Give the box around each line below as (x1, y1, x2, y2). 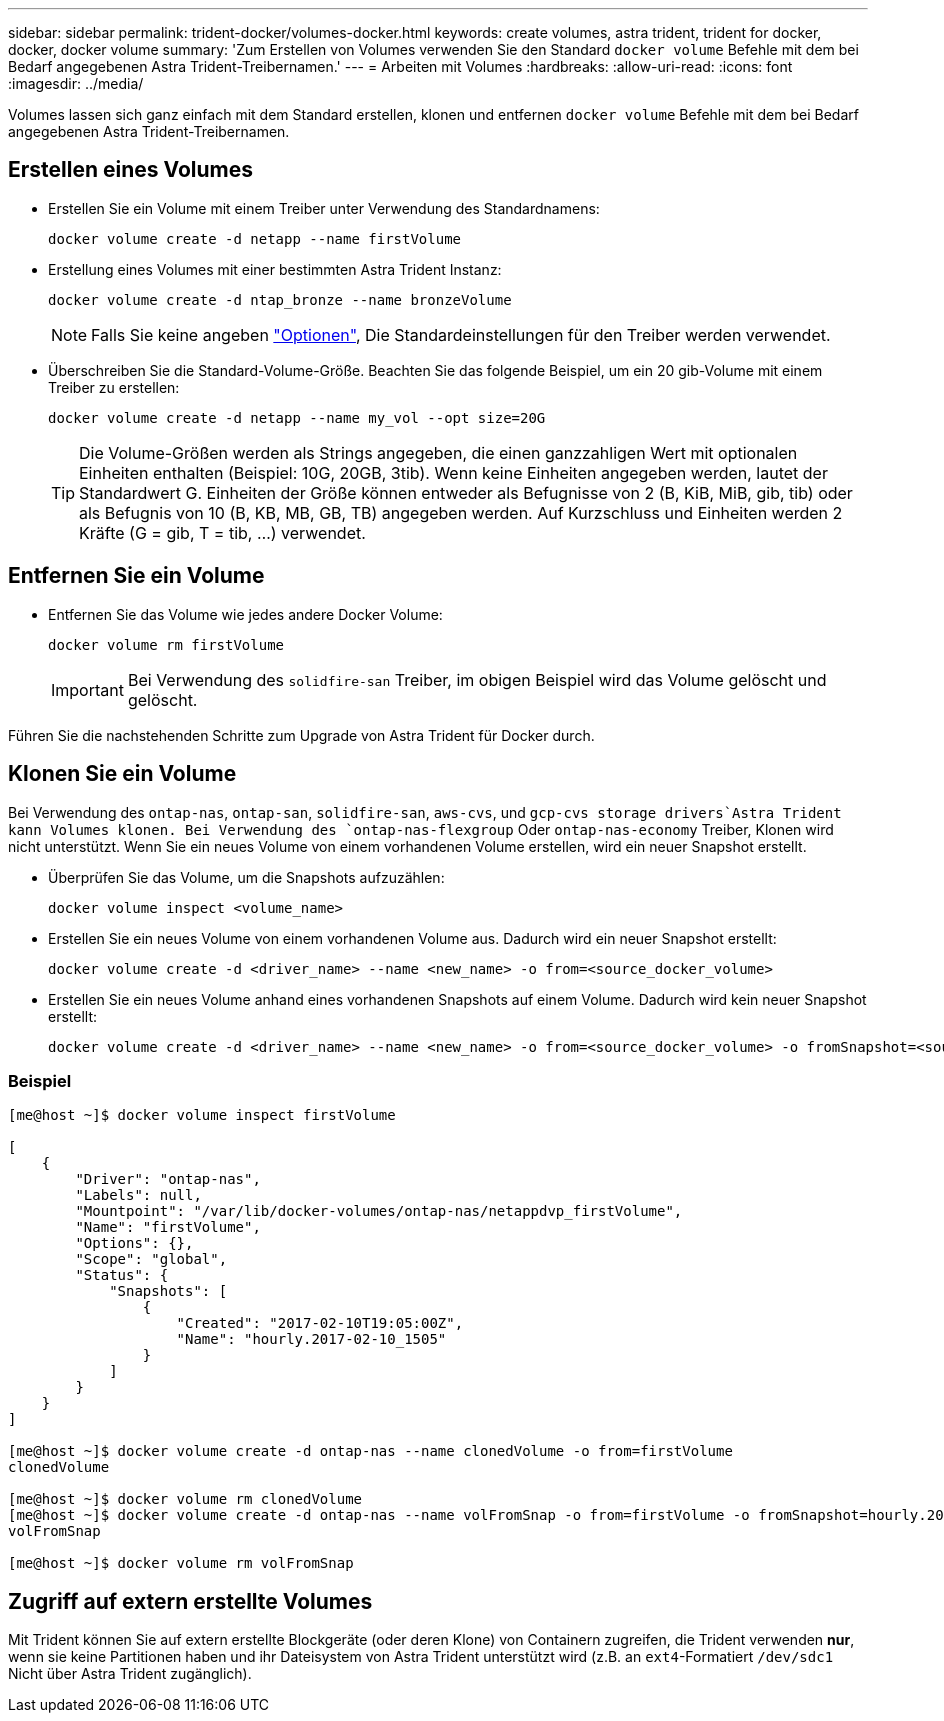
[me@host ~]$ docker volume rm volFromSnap (8, 1555, 354, 1572)
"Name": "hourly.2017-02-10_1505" (176, 1331, 447, 1348)
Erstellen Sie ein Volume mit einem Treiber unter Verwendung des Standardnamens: (48, 199, 600, 217)
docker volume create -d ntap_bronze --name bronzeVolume (48, 291, 512, 308)
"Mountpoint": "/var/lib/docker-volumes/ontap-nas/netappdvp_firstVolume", (75, 1203, 683, 1220)
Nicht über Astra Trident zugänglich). (8, 1665, 252, 1683)
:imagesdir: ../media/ (8, 75, 144, 92)
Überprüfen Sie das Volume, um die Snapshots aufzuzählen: (48, 868, 445, 886)
